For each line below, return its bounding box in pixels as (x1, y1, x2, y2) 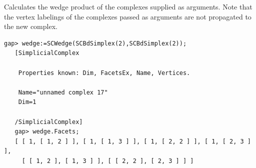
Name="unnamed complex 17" (18, 88, 108, 96)
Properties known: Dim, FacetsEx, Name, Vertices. (18, 69, 190, 76)
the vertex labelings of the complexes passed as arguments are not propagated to (4, 11, 251, 21)
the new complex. (4, 21, 57, 31)
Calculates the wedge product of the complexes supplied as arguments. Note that (4, 1, 252, 11)
